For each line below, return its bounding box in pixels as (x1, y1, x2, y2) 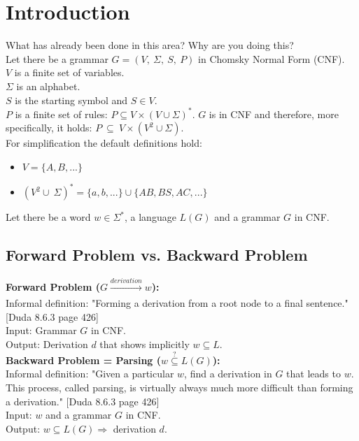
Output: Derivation (6, 337, 88, 352)
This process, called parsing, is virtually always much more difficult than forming (6, 380, 353, 395)
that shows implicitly (99, 337, 190, 352)
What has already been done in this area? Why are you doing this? (6, 38, 294, 52)
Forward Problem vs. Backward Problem (6, 244, 308, 266)
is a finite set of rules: (15, 106, 108, 121)
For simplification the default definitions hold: (6, 136, 202, 150)
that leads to (286, 366, 341, 381)
